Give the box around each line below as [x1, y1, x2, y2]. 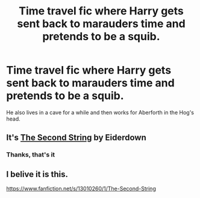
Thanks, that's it [6, 151, 55, 159]
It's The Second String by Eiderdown [6, 133, 146, 143]
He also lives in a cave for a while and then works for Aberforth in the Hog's [6, 109, 195, 116]
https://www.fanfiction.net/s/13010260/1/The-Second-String [6, 185, 157, 193]
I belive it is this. [6, 169, 68, 179]
